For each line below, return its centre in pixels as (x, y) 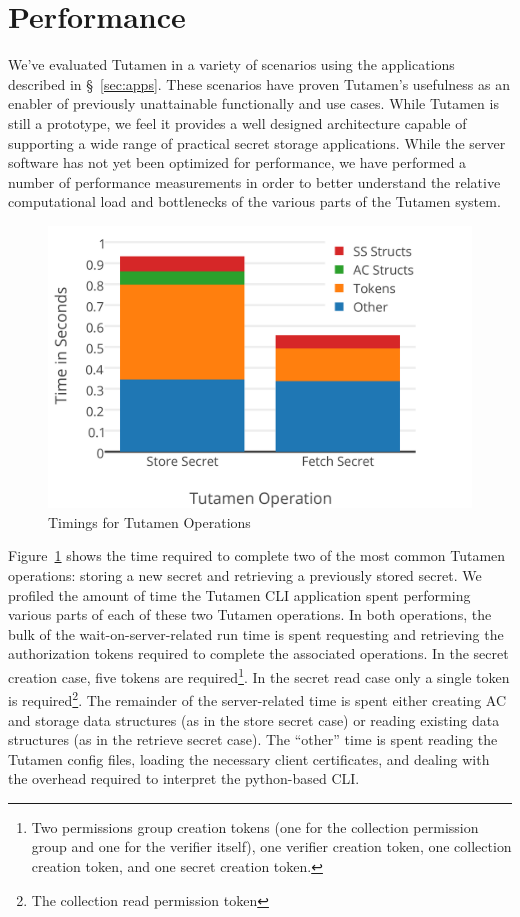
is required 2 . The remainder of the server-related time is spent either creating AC (257, 698)
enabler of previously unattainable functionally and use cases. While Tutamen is (253, 103)
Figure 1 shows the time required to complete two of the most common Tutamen (257, 555)
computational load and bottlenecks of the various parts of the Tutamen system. (254, 201)
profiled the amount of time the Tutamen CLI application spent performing (239, 594)
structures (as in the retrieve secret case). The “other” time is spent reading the (253, 739)
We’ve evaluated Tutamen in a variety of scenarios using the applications (231, 64)
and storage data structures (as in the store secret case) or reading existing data (254, 719)
